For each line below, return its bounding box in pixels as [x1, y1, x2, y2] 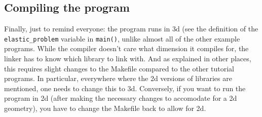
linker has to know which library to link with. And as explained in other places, [4, 53, 251, 64]
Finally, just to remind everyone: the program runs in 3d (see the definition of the [4, 23, 258, 34]
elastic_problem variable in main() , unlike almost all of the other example [4, 33, 240, 44]
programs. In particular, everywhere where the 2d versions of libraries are [4, 73, 232, 84]
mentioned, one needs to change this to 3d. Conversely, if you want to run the [4, 83, 246, 93]
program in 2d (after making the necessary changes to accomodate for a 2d [4, 93, 237, 103]
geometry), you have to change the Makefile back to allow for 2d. [4, 103, 206, 113]
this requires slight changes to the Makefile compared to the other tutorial [4, 63, 234, 73]
